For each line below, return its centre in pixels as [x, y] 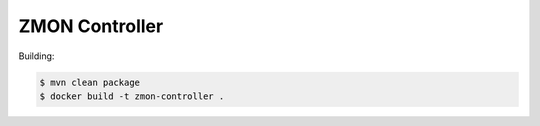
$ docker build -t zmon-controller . [132, 96]
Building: [36, 56]
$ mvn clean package [89, 82]
